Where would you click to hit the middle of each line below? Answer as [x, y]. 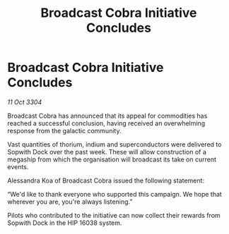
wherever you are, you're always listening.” [70, 202]
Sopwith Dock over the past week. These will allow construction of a [107, 152]
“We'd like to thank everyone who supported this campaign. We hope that [115, 194]
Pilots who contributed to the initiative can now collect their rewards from [114, 215]
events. [18, 166]
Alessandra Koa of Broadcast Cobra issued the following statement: [106, 180]
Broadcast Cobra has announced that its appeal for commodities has [107, 116]
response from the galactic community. [64, 130]
